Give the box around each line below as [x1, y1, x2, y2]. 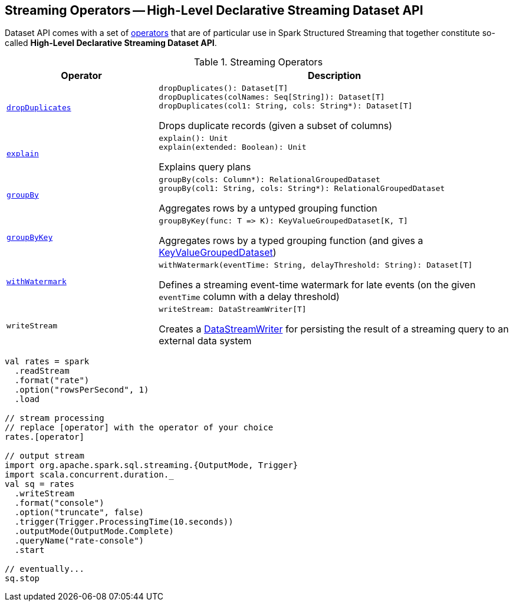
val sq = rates [5, 479, 75, 489]
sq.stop [5, 574, 40, 584]
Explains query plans [159, 161, 251, 173]
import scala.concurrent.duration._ [5, 470, 174, 480]
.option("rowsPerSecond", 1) [14, 385, 149, 395]
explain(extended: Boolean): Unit [159, 143, 307, 152]
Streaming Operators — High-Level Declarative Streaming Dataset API [5, 3, 423, 18]
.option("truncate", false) [14, 508, 144, 518]
